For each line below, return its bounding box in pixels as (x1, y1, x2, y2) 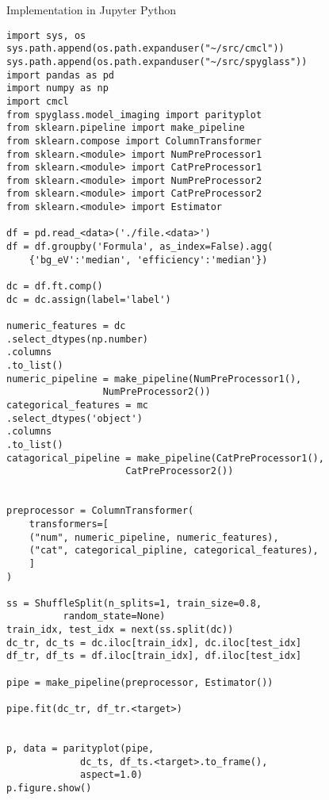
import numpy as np (6, 82, 109, 94)
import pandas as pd (6, 69, 115, 81)
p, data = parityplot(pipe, (6, 743, 155, 755)
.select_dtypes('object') (6, 412, 143, 424)
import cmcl (6, 95, 69, 107)
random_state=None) (63, 611, 166, 622)
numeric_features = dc (6, 320, 126, 332)
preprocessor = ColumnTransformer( (6, 505, 194, 517)
